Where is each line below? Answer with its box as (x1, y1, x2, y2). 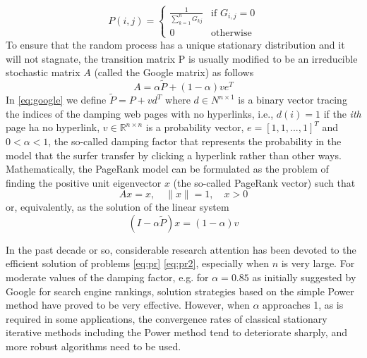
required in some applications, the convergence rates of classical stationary (6, 311, 327, 326)
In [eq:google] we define (6, 92, 107, 107)
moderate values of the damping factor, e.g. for (6, 270, 209, 285)
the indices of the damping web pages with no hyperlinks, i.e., (6, 106, 274, 121)
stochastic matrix (6, 65, 80, 80)
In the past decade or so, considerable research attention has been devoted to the (6, 242, 356, 257)
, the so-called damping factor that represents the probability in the (48, 133, 342, 148)
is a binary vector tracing (238, 92, 347, 107)
